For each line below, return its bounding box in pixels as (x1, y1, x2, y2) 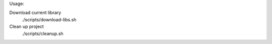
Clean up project (9, 24, 44, 30)
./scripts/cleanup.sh (22, 30, 64, 37)
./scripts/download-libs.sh (22, 16, 77, 22)
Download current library (9, 10, 61, 16)
